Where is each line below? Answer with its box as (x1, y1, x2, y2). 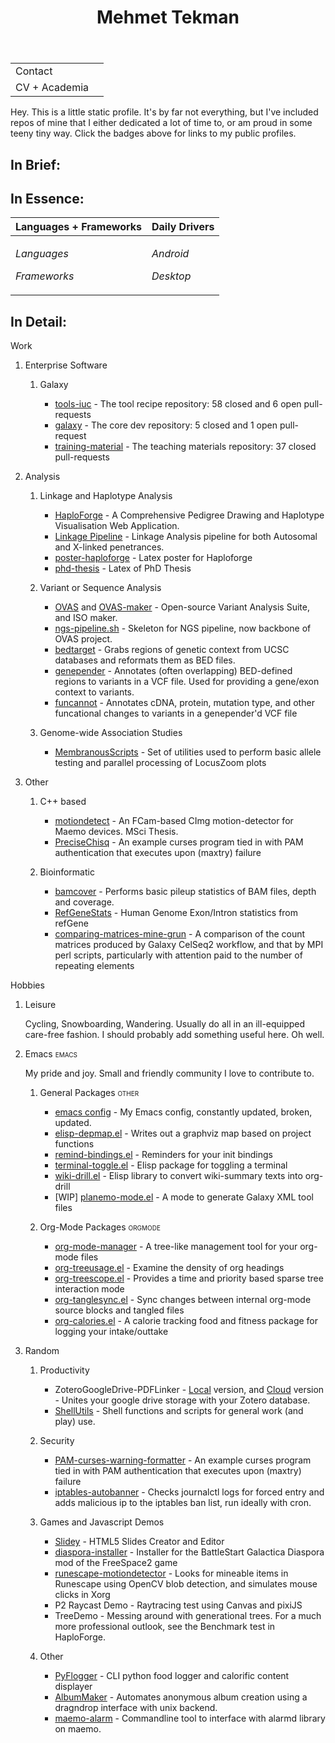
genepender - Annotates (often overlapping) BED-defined (54, 665, 293, 677)
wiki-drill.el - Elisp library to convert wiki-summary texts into (54, 1170, 303, 1182)
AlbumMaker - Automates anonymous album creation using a (54, 1691, 308, 1703)
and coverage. (54, 896, 115, 908)
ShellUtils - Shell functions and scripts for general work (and (54, 1405, 304, 1417)
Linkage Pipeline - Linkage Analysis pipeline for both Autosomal (54, 531, 318, 543)
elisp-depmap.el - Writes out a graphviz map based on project (54, 1127, 312, 1140)
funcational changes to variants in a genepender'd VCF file (54, 707, 298, 720)
